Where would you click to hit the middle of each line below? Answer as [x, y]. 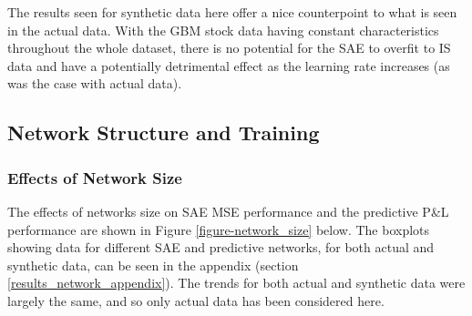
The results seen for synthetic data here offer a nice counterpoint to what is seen [232, 12]
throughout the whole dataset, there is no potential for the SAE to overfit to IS [229, 48]
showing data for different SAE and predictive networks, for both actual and [221, 247]
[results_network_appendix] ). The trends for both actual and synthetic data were [236, 283]
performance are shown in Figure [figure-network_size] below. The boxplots [219, 229]
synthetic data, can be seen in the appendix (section [153, 265]
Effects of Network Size [95, 177]
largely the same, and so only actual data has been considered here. [196, 300]
